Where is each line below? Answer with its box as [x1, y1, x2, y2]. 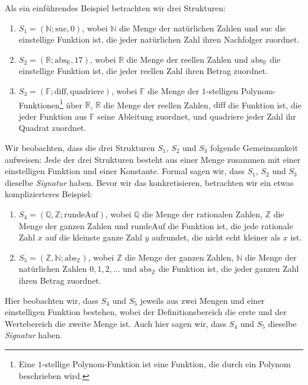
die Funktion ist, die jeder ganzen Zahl [158, 262, 299, 275]
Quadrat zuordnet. [18, 121, 86, 134]
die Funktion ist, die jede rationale [168, 219, 293, 232]
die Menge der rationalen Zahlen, [142, 207, 262, 220]
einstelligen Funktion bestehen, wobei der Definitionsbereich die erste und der [5, 306, 287, 318]
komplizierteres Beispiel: [5, 188, 92, 200]
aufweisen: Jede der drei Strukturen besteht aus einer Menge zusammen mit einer [5, 153, 301, 165]
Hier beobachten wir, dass [5, 294, 99, 306]
